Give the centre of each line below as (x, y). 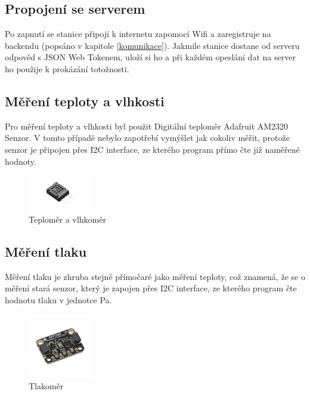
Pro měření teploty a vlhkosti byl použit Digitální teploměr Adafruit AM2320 (147, 126)
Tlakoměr (46, 386)
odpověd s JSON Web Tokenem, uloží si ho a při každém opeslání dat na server (150, 57)
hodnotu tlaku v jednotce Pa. (58, 299)
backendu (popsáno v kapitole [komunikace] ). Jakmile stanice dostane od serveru (152, 45)
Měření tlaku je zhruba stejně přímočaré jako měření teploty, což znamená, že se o (155, 276)
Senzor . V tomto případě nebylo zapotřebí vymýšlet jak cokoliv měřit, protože (147, 138)
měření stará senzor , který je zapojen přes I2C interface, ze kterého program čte (151, 288)
